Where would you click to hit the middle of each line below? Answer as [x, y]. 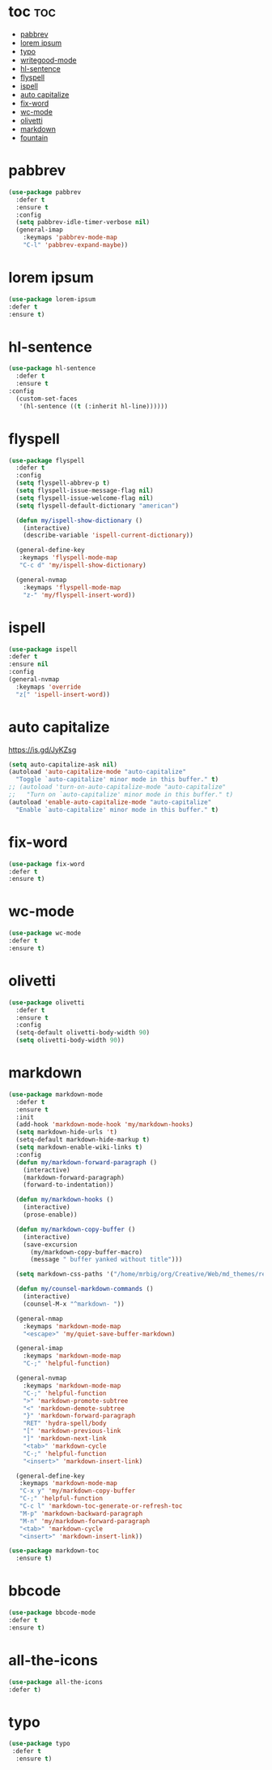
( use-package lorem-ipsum [52, 299]
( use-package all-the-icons [56, 1682]
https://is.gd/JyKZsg [42, 749]
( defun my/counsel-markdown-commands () [85, 1289]
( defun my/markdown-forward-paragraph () [87, 1162]
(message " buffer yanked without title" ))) [106, 1260]
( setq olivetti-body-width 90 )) [70, 1040]
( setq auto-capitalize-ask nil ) [63, 764]
